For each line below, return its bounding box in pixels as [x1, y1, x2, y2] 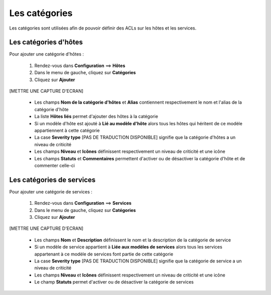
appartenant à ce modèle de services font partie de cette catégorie [34, 251, 173, 257]
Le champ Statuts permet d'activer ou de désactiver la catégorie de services [34, 279, 194, 285]
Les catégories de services [9, 175, 96, 184]
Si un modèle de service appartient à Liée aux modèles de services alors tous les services [34, 244, 223, 250]
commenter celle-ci [34, 162, 75, 168]
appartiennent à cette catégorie [34, 127, 100, 133]
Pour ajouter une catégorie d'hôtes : [9, 51, 84, 57]
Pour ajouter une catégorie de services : [9, 188, 93, 195]
